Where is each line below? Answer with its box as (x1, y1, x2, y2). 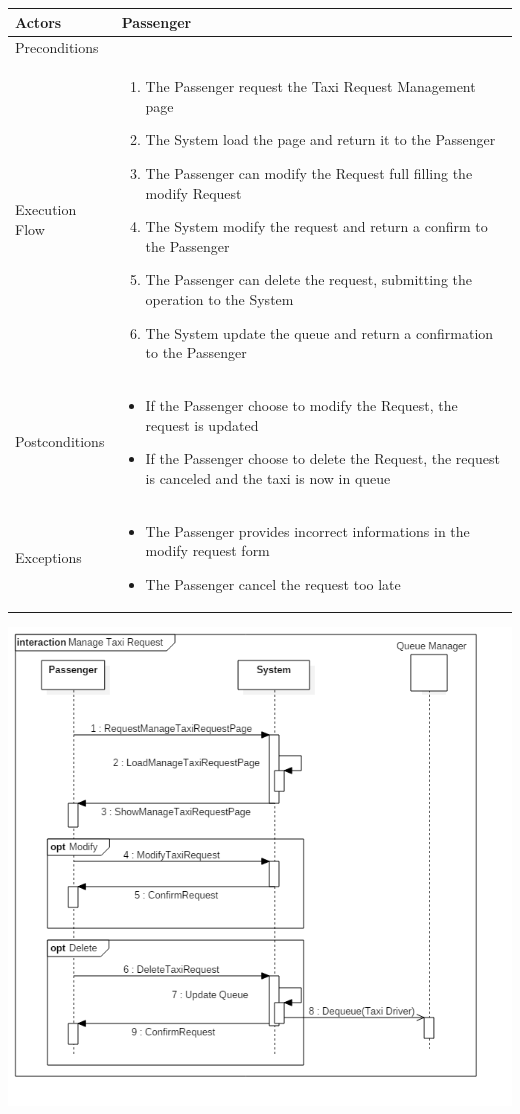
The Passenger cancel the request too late (145, 573, 401, 594)
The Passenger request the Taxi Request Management (145, 76, 476, 97)
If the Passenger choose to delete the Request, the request (145, 448, 500, 469)
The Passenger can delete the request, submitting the (145, 269, 472, 290)
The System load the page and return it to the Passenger (145, 129, 496, 150)
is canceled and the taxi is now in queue (145, 467, 391, 488)
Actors (15, 11, 62, 32)
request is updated (145, 414, 259, 435)
